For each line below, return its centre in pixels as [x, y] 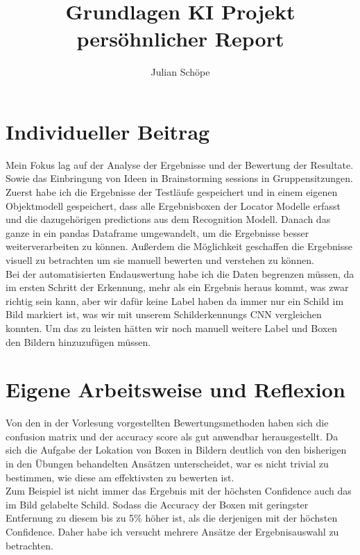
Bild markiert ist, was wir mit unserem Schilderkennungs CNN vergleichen [164, 314]
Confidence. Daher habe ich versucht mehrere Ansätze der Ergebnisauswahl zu [172, 532]
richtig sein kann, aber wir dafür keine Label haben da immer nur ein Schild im [175, 300]
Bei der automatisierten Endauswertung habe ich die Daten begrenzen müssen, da [180, 273]
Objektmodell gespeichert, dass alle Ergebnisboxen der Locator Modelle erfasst [173, 205]
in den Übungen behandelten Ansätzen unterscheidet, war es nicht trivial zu [167, 464]
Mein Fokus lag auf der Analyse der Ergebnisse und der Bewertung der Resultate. [180, 164]
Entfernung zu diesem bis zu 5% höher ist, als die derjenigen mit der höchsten [172, 518]
